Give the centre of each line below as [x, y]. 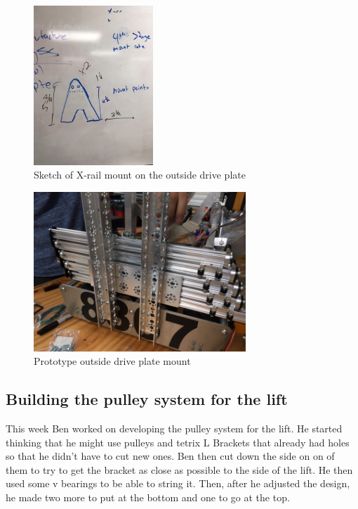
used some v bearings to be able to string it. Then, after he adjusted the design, [178, 483]
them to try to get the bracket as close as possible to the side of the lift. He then [179, 469]
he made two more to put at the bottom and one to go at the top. [148, 497]
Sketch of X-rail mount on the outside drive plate [140, 175]
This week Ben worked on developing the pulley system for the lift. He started [174, 429]
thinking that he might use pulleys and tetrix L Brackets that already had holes [178, 442]
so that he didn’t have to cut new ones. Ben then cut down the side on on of [170, 456]
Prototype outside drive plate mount [112, 361]
